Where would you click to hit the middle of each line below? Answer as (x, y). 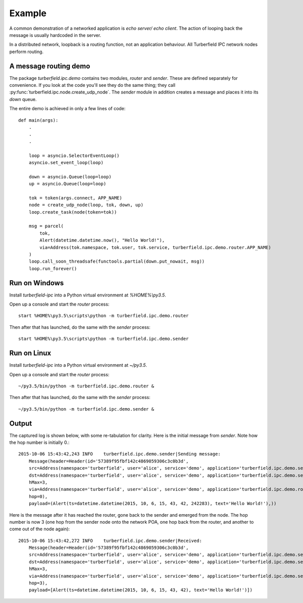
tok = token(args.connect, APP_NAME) (75, 198)
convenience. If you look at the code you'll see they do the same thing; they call (92, 85)
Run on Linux (30, 353)
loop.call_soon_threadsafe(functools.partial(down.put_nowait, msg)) (117, 262)
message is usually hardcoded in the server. (55, 35)
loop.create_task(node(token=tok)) (73, 212)
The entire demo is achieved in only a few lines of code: (67, 109)
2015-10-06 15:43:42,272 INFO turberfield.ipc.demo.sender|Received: (110, 541)
